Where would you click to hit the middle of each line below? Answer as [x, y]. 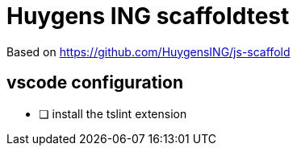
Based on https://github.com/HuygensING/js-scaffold [148, 51]
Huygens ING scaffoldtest [148, 16]
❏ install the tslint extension [113, 113]
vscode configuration [95, 83]
